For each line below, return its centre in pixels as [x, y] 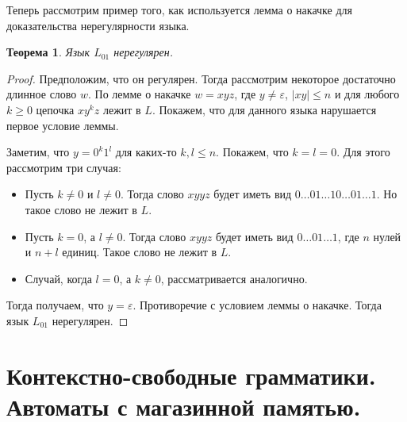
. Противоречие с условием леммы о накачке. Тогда [257, 305]
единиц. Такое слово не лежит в [140, 252]
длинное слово [42, 94]
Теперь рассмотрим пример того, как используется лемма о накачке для [179, 10]
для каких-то [146, 152]
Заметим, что [38, 152]
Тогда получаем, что [55, 305]
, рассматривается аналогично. [234, 278]
